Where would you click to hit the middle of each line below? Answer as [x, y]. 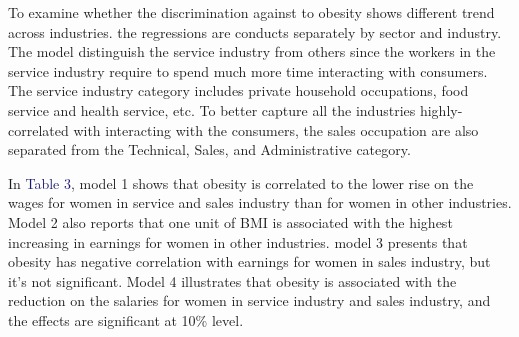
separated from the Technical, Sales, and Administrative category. [209, 149]
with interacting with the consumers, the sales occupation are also [276, 129]
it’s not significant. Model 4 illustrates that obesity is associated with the [232, 280]
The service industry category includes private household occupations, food [238, 90]
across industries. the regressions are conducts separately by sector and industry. [255, 31]
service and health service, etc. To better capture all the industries [212, 109]
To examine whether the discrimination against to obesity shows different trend [251, 12]
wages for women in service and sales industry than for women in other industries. [260, 202]
